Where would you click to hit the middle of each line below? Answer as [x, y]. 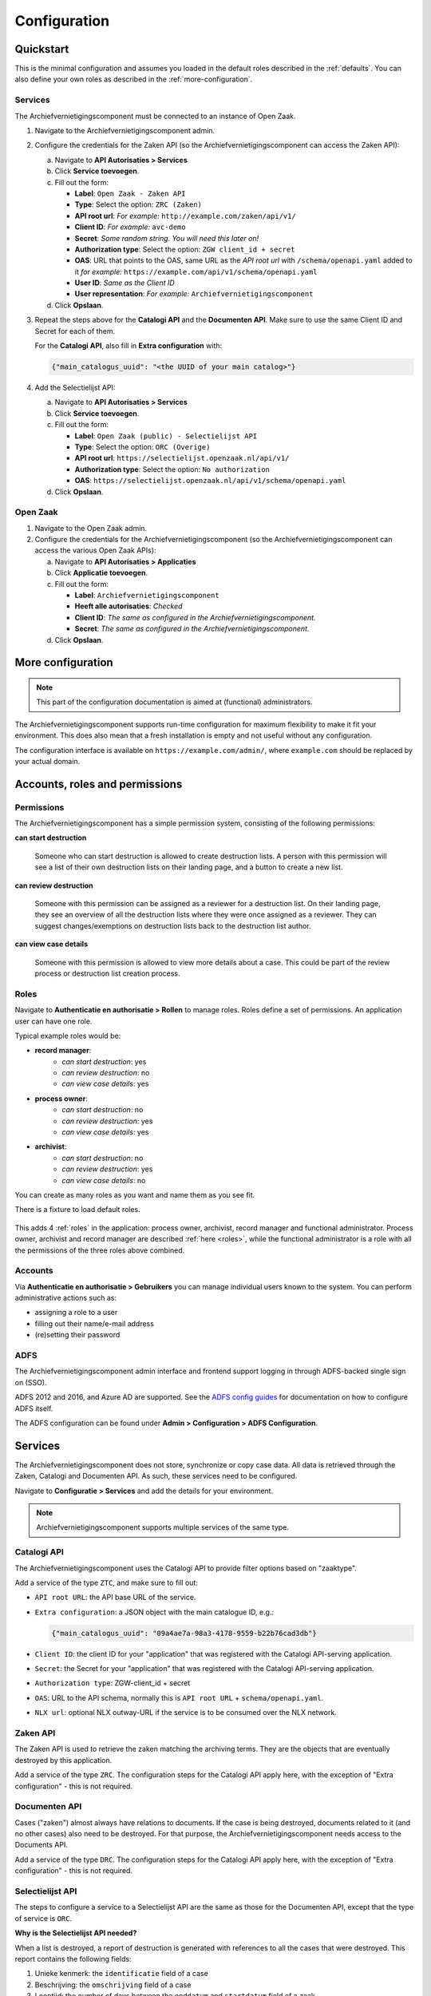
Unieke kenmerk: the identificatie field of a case [122, 1974]
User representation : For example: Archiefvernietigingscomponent [194, 294]
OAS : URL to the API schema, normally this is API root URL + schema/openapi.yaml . [179, 1697]
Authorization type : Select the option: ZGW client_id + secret [185, 249]
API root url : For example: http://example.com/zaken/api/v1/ [186, 216]
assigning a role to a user [76, 1313]
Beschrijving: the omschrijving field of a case [113, 1985]
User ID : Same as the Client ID [125, 283]
